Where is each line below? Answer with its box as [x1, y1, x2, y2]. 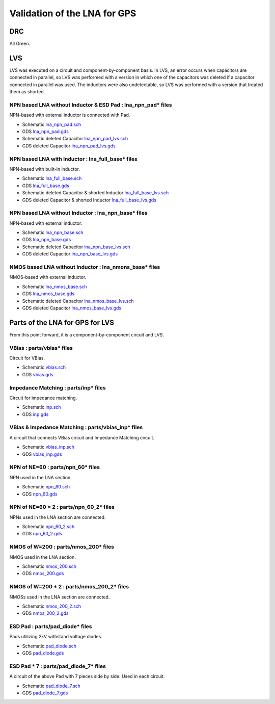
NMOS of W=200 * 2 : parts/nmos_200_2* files [9, 583, 129, 590]
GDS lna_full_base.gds [22, 182, 70, 189]
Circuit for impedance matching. [9, 395, 77, 401]
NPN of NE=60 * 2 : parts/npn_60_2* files [9, 504, 115, 511]
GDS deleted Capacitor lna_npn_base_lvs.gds [22, 251, 118, 257]
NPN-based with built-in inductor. [9, 166, 80, 172]
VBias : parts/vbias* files [9, 344, 73, 351]
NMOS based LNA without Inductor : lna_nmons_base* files [9, 264, 160, 271]
